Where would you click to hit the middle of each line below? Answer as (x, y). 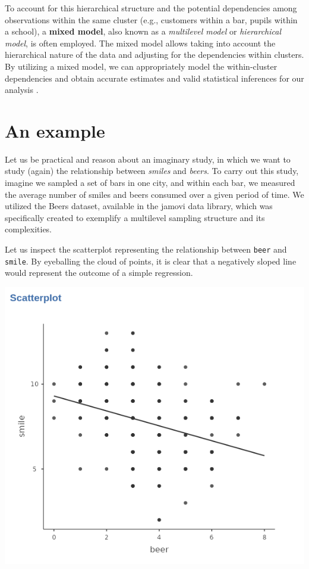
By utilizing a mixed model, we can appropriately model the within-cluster (141, 66)
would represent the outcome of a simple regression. (99, 273)
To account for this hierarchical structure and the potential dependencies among (151, 8)
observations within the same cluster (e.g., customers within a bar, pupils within (151, 19)
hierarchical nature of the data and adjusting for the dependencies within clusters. (154, 55)
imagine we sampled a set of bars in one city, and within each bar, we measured (150, 183)
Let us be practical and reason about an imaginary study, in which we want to (148, 159)
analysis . (22, 90)
